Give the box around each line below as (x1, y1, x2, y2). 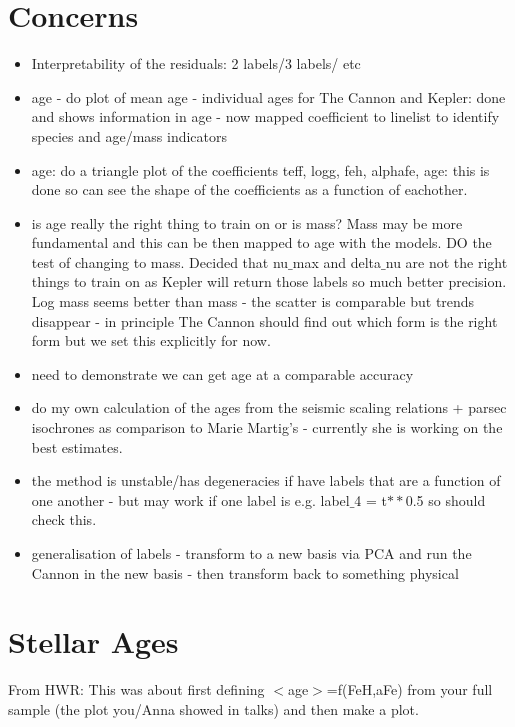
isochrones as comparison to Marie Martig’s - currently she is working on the (31, 417, 503, 438)
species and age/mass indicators (31, 125, 228, 146)
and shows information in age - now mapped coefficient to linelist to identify (31, 106, 500, 127)
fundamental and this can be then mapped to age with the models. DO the (31, 232, 492, 253)
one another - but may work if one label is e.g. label (31, 489, 350, 510)
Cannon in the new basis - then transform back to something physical (31, 562, 459, 583)
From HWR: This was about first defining (8, 679, 265, 700)
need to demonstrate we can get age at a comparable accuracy (31, 363, 414, 384)
